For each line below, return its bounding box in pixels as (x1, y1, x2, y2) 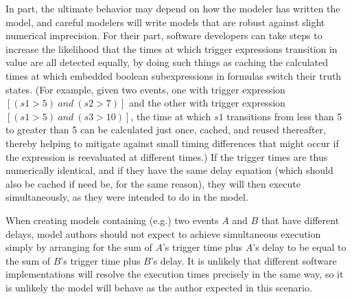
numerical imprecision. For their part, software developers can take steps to (5, 28, 322, 43)
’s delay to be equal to (253, 240, 347, 254)
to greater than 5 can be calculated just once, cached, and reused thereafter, (5, 122, 326, 137)
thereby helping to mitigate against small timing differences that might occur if (5, 135, 339, 150)
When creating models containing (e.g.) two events (5, 212, 219, 227)
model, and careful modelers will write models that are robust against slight (5, 14, 325, 29)
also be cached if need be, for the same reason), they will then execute (5, 176, 301, 190)
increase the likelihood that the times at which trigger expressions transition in (5, 41, 338, 56)
